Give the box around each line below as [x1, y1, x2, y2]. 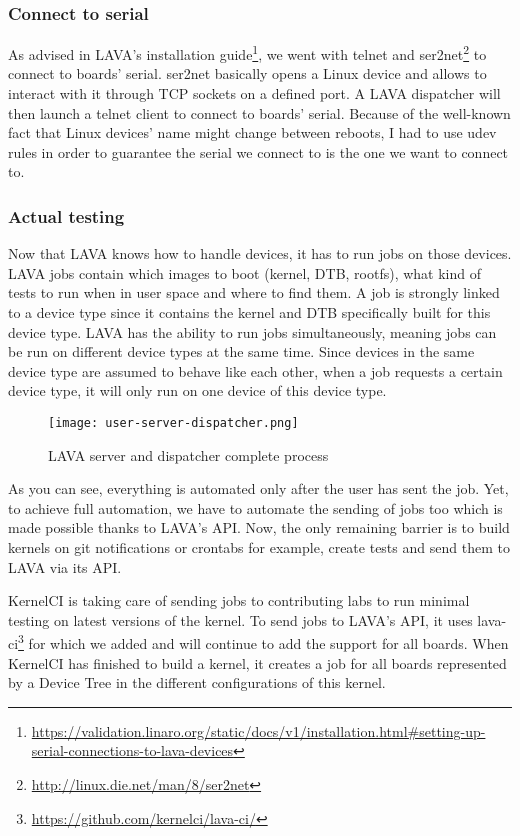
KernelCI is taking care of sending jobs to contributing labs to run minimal [8, 590, 470, 611]
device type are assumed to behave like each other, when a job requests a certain [8, 360, 503, 381]
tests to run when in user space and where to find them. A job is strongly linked [8, 282, 500, 303]
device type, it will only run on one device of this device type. [8, 380, 387, 401]
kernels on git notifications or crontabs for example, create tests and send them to [8, 537, 510, 558]
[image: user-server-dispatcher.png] [48, 416, 299, 430]
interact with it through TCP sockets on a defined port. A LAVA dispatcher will [8, 83, 501, 104]
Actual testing [8, 203, 125, 228]
